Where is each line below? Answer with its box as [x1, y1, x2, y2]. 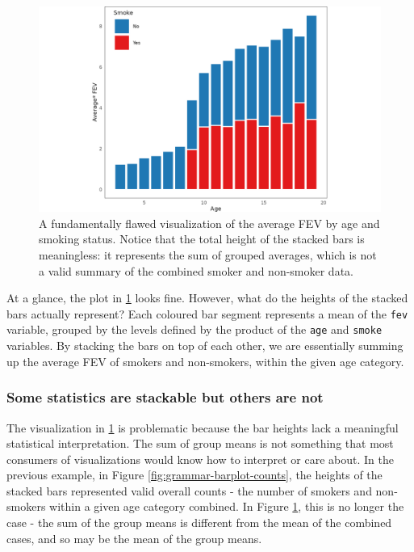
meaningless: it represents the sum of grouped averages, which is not [39, 247, 377, 263]
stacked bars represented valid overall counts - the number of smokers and [6, 482, 372, 499]
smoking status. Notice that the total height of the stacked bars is [39, 230, 365, 247]
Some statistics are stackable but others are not [6, 387, 324, 407]
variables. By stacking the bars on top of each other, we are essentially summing [6, 337, 404, 354]
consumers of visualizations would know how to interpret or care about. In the [6, 450, 395, 467]
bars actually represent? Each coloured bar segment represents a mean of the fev [6, 305, 408, 322]
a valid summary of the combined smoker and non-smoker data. [39, 262, 353, 279]
